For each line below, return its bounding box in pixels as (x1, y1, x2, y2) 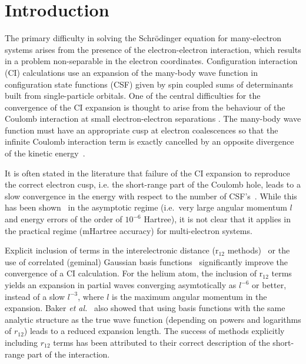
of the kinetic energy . (5, 147, 85, 159)
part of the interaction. (27, 348, 110, 360)
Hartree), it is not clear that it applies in (144, 213, 291, 225)
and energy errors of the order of (5, 213, 122, 225)
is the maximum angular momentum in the (112, 290, 267, 302)
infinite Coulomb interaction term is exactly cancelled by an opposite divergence (5, 135, 294, 148)
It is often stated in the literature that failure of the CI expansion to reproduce (5, 166, 290, 179)
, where (78, 290, 104, 302)
